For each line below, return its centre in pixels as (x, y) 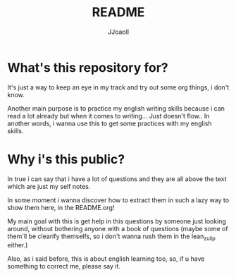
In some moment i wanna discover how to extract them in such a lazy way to (118, 200)
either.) (18, 245)
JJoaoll (118, 32)
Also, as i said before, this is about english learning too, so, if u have (106, 259)
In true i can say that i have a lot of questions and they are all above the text (117, 179)
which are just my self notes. (49, 186)
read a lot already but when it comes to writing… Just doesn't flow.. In (108, 116)
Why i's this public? (66, 159)
